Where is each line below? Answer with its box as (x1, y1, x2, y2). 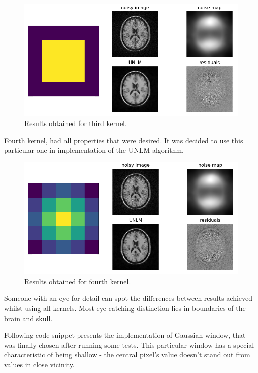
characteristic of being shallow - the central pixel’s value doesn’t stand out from (4, 349, 250, 360)
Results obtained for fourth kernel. (24, 276, 131, 286)
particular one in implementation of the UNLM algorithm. (4, 145, 184, 155)
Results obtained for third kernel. (24, 117, 127, 128)
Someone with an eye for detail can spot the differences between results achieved (4, 293, 253, 303)
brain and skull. (4, 313, 53, 323)
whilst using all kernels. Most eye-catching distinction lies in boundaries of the (4, 302, 246, 313)
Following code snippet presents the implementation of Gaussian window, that (4, 330, 246, 340)
